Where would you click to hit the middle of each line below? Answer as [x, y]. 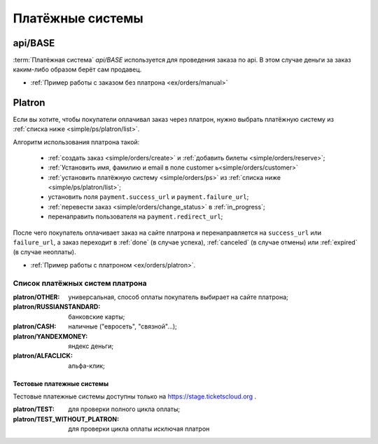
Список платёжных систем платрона [80, 283]
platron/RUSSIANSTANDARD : [57, 307]
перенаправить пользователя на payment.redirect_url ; [135, 216]
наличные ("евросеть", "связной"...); [123, 326]
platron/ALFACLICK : [43, 356]
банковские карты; [97, 317]
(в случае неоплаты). [44, 252]
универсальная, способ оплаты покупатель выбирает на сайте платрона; [178, 297]
